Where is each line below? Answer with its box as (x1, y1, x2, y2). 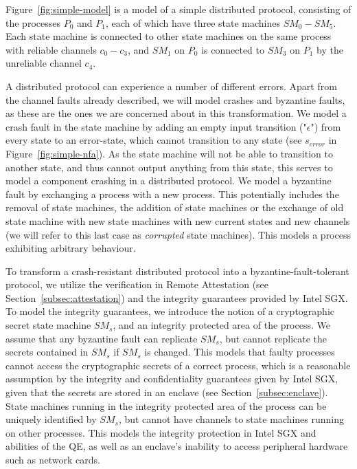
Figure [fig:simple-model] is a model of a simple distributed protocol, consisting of (5, 2, 352, 16)
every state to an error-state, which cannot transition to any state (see (5, 133, 302, 147)
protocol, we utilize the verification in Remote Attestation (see (5, 277, 269, 292)
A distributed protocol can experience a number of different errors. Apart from (5, 78, 337, 93)
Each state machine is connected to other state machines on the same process (5, 29, 332, 43)
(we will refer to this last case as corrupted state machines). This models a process (5, 227, 351, 241)
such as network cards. (5, 452, 100, 466)
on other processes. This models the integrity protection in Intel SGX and (5, 425, 316, 439)
